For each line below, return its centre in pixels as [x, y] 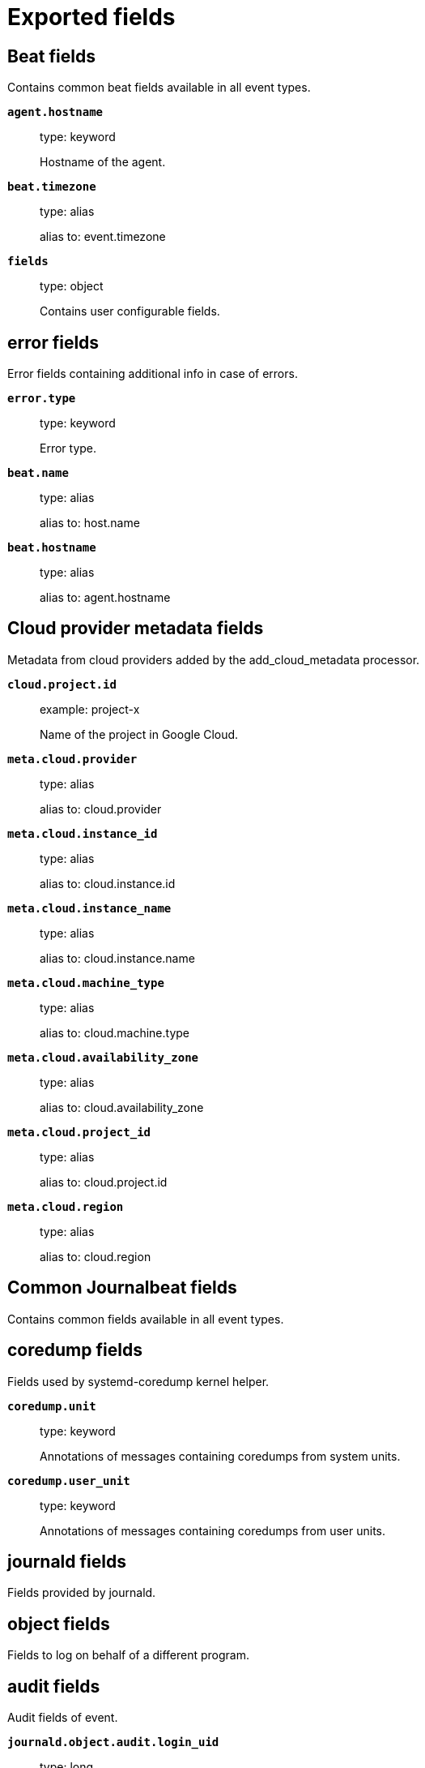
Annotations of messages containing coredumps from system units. [220, 1456]
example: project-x [90, 709]
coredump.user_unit [69, 1480]
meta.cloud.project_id [79, 1132]
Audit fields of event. [63, 1718]
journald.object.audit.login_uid [113, 1742]
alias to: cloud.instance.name [117, 958]
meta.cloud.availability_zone [103, 1057]
